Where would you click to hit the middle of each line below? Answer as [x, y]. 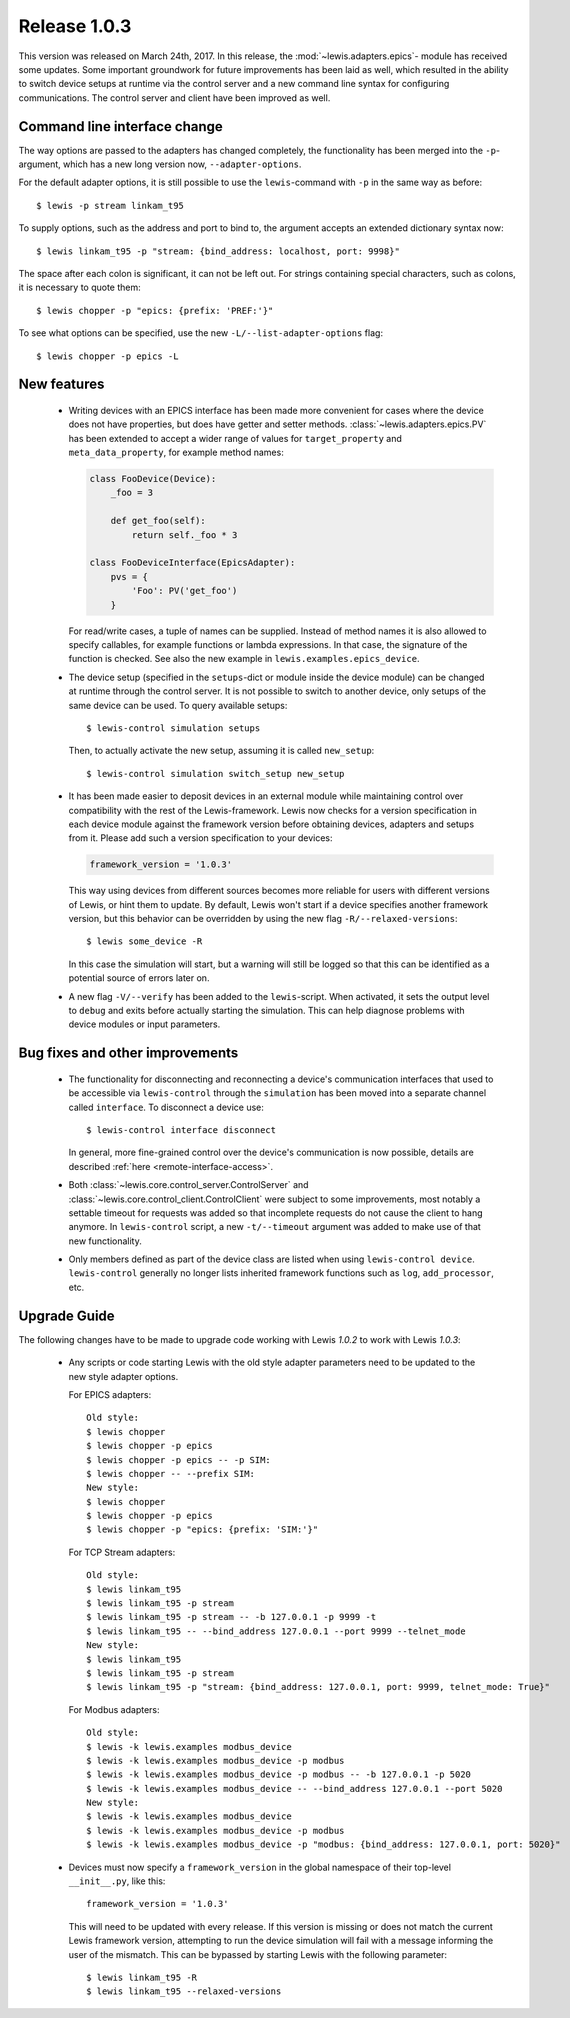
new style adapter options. [123, 1376]
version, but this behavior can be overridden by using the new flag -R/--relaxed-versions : [263, 919]
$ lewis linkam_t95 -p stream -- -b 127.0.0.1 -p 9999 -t [231, 1617]
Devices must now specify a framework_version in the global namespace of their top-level [260, 1867]
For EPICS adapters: [110, 1394]
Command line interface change [121, 126]
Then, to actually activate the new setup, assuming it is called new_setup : [221, 751]
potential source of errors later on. [139, 978]
